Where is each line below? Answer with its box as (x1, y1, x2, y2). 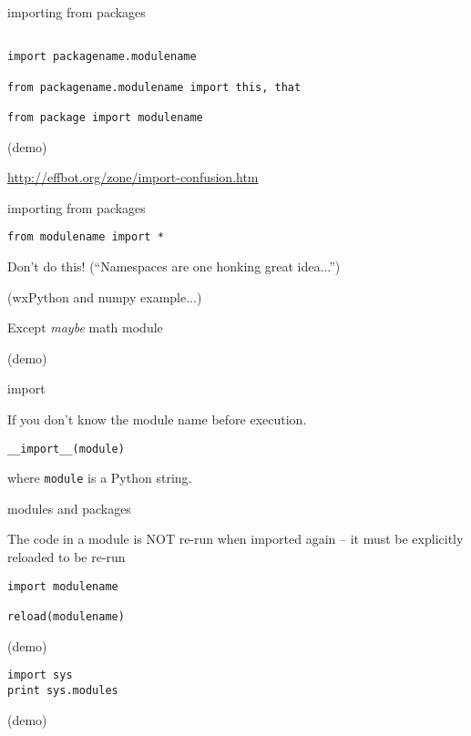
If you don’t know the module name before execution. (7, 409, 307, 428)
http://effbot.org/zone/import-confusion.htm (7, 168, 259, 187)
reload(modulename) (7, 609, 125, 623)
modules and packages (7, 498, 131, 517)
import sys (7, 669, 73, 682)
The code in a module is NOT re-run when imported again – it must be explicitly (7, 529, 464, 548)
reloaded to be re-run (7, 547, 126, 567)
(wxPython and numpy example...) (7, 287, 202, 306)
